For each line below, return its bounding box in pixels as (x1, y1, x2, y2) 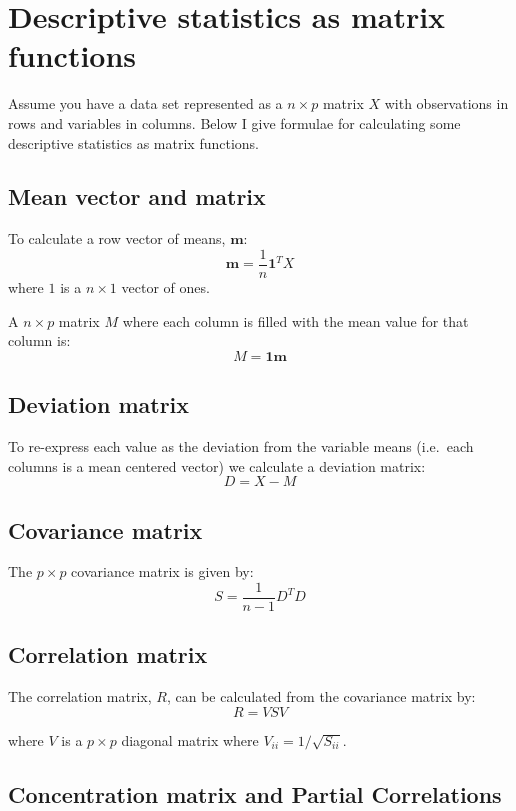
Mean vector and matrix (8, 181, 266, 212)
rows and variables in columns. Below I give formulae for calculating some (8, 112, 461, 133)
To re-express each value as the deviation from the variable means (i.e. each (8, 435, 474, 456)
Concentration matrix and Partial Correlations (8, 778, 502, 809)
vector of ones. (121, 276, 210, 297)
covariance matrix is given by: (71, 561, 254, 582)
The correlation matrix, (8, 686, 152, 707)
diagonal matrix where (121, 729, 259, 750)
